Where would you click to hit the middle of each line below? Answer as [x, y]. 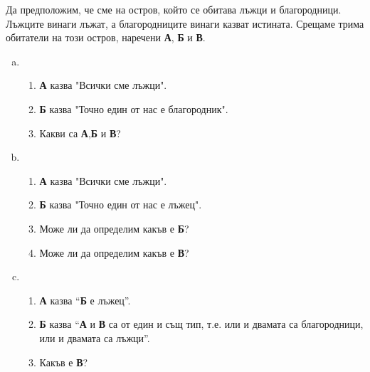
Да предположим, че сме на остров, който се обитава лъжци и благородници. [174, 9]
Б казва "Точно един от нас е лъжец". [121, 204]
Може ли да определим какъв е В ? [114, 252]
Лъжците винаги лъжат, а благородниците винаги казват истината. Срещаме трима [185, 23]
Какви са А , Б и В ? [80, 133]
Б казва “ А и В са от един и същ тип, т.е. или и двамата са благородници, [201, 324]
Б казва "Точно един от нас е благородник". [134, 108]
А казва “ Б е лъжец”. [85, 300]
